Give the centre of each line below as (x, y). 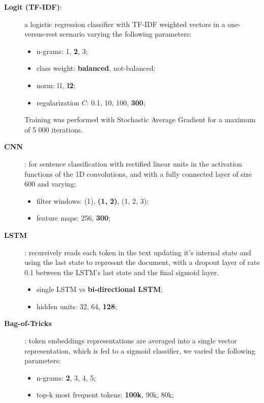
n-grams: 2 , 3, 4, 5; (66, 377)
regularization (58, 102)
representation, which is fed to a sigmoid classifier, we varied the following (140, 350)
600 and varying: (50, 184)
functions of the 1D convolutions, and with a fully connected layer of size (138, 173)
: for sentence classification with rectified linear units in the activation (133, 163)
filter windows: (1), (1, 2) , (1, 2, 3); (92, 200)
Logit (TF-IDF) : (33, 7)
